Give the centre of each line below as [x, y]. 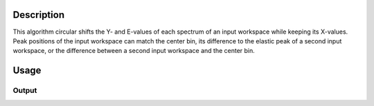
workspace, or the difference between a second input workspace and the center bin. [134, 51]
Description [39, 15]
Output [25, 91]
